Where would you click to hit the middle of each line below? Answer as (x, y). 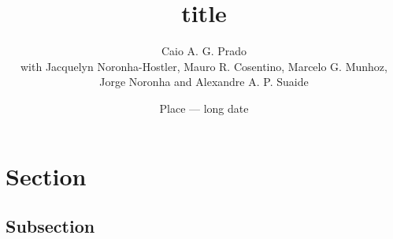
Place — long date (204, 108)
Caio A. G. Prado (204, 51)
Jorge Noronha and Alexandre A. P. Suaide (204, 82)
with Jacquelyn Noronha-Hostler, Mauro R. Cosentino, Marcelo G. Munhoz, (204, 66)
